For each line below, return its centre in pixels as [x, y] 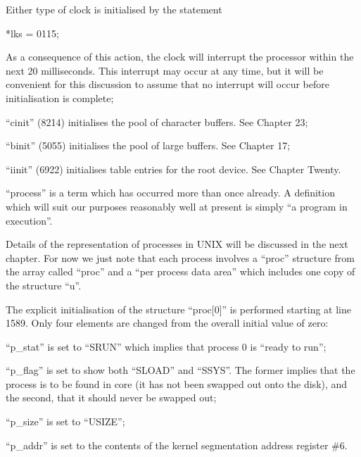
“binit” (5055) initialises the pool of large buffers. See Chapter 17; [148, 145]
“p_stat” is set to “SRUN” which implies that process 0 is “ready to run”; [166, 346]
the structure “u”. [44, 285]
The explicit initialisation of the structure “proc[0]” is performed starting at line [178, 309]
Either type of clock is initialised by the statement [114, 9]
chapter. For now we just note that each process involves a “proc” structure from [180, 257]
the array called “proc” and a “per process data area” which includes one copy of [180, 271]
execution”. [29, 220]
